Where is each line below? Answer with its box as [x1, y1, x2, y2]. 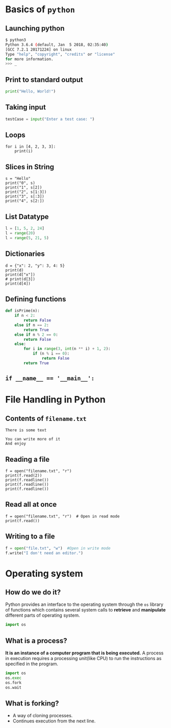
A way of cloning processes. [12, 713, 73, 719]
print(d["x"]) [5, 272, 36, 277]
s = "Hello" [5, 176, 31, 181]
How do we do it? [5, 588, 61, 596]
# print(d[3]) [5, 276, 36, 281]
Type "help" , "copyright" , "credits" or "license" [5, 52, 115, 57]
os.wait [5, 685, 22, 690]
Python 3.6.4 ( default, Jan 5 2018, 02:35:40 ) [5, 42, 109, 47]
